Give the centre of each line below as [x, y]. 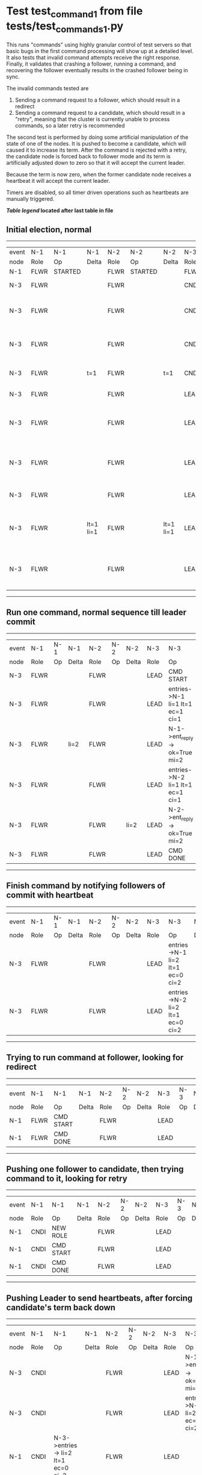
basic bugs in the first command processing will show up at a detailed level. [100, 51]
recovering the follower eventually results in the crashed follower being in [97, 70]
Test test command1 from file [75, 12]
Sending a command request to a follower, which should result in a [97, 100]
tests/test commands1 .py [65, 27]
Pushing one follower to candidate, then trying [95, 1169]
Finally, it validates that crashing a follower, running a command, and [91, 64]
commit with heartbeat [50, 895]
